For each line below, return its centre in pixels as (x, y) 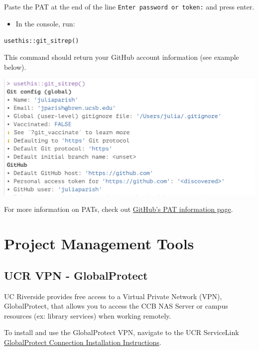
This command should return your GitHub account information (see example (122, 57)
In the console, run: (45, 23)
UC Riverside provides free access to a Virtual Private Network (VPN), (113, 296)
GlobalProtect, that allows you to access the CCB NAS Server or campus (116, 306)
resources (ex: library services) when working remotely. (88, 315)
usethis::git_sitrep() (42, 41)
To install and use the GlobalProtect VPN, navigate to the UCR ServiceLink (122, 332)
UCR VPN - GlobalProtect (76, 275)
